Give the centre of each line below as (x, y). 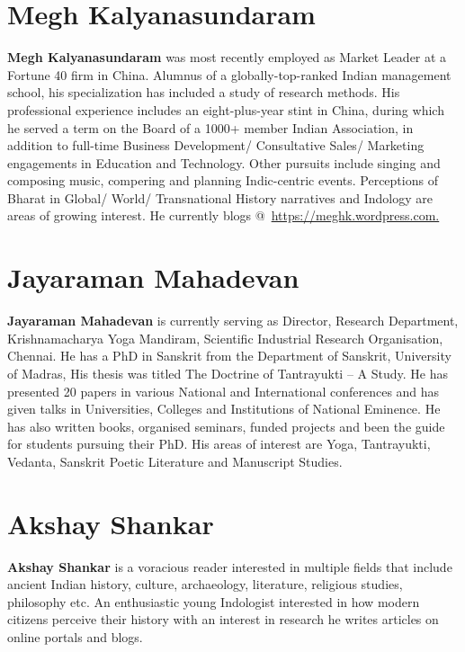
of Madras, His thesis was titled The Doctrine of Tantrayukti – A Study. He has (228, 373)
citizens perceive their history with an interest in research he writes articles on (223, 619)
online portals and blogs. (75, 637)
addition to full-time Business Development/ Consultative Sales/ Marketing (216, 145)
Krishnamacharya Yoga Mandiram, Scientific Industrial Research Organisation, (225, 338)
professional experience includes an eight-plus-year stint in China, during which (226, 109)
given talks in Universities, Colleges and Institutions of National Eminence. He (224, 409)
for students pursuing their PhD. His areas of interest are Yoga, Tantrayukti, (219, 444)
